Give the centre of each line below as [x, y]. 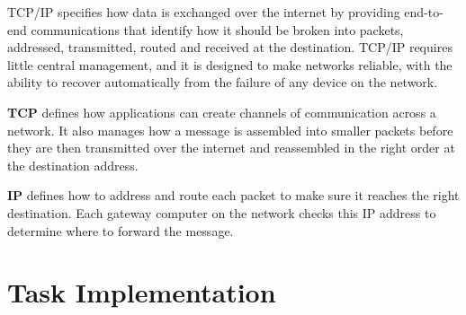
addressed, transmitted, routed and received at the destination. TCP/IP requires [230, 47]
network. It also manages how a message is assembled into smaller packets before [230, 130]
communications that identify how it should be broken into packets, [217, 29]
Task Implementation [142, 292]
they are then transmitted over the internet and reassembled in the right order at [231, 148]
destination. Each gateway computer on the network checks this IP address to [222, 212]
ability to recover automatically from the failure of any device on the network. [223, 82]
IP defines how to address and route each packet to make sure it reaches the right [233, 195]
